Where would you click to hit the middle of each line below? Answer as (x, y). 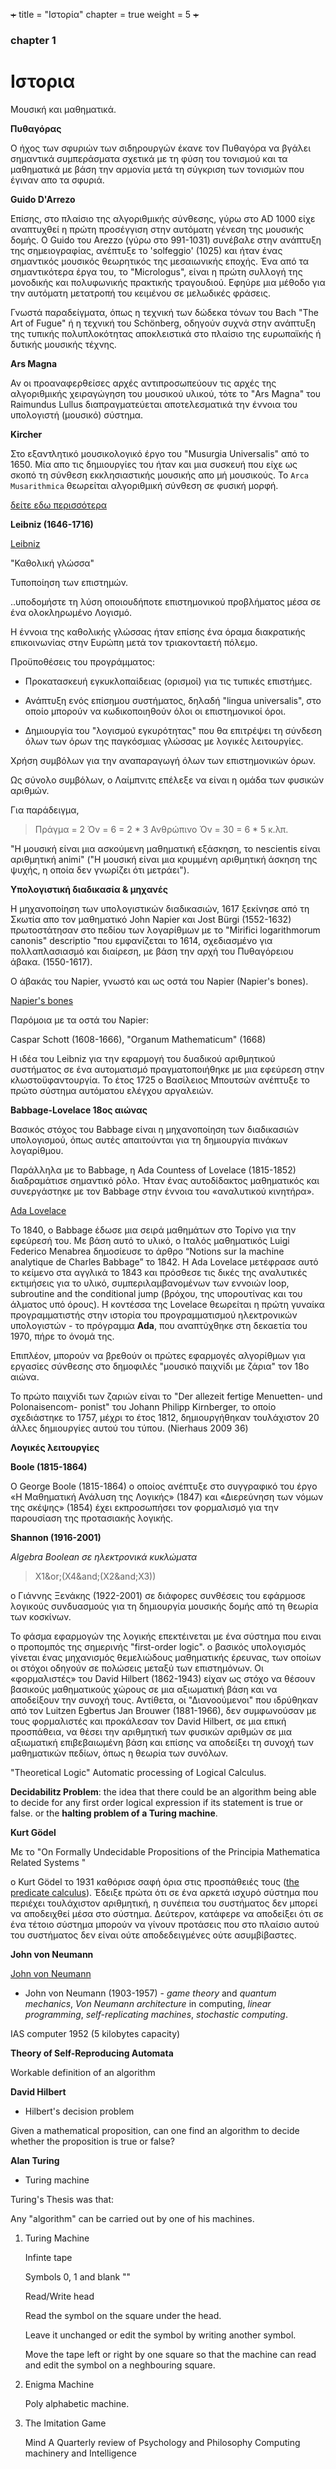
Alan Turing (35, 2160)
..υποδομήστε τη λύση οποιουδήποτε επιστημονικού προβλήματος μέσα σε (166, 601)
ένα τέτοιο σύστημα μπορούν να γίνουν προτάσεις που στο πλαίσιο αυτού (165, 1924)
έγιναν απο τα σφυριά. (57, 180)
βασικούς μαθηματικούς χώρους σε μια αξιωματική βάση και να (144, 1689)
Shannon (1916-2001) (56, 1537)
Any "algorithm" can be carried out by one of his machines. (132, 2218)
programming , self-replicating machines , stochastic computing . (156, 2014)
